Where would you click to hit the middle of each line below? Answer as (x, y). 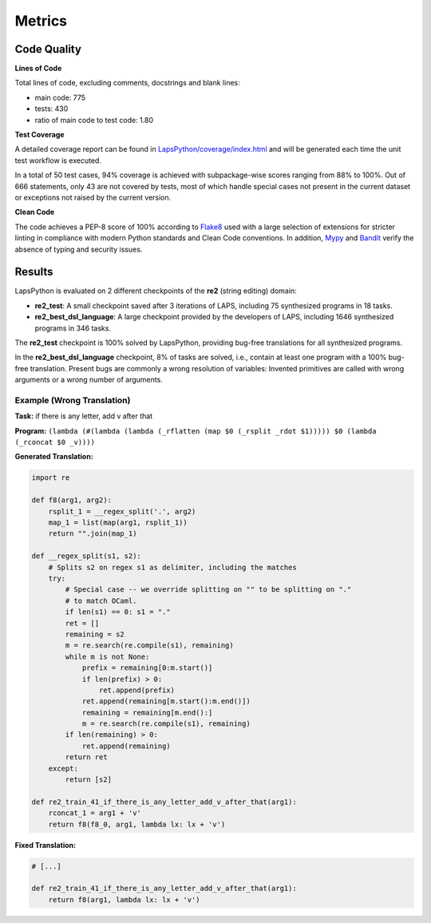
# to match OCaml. (101, 600)
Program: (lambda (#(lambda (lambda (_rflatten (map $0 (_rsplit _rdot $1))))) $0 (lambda (196, 430)
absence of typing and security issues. (79, 249)
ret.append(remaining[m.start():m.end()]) (166, 701)
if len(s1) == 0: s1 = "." (118, 612)
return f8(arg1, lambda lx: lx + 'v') (124, 899)
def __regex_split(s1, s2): (86, 556)
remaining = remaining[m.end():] (147, 712)
